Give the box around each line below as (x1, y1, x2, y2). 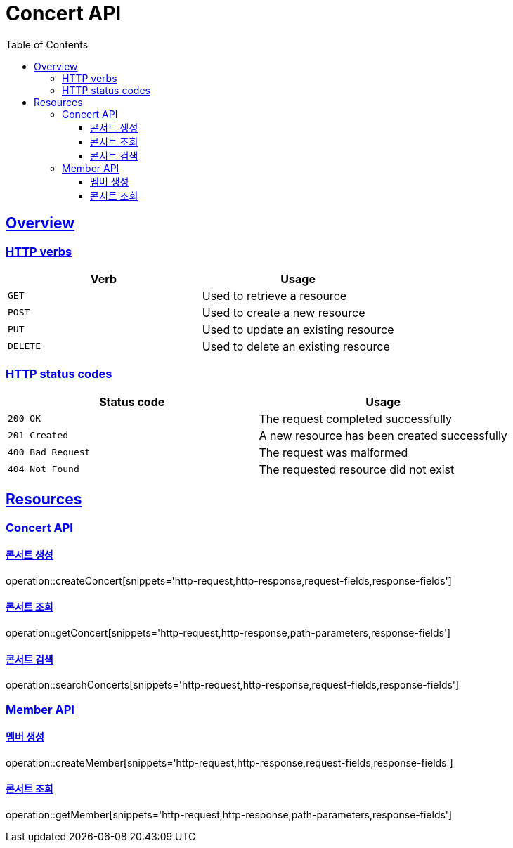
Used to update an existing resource (202, 322, 394, 337)
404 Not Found (8, 464, 79, 475)
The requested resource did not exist (259, 462, 455, 476)
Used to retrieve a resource (202, 288, 347, 303)
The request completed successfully (259, 411, 452, 426)
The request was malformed (259, 445, 408, 459)
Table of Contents (6, 38, 89, 51)
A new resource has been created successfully (259, 428, 507, 443)
